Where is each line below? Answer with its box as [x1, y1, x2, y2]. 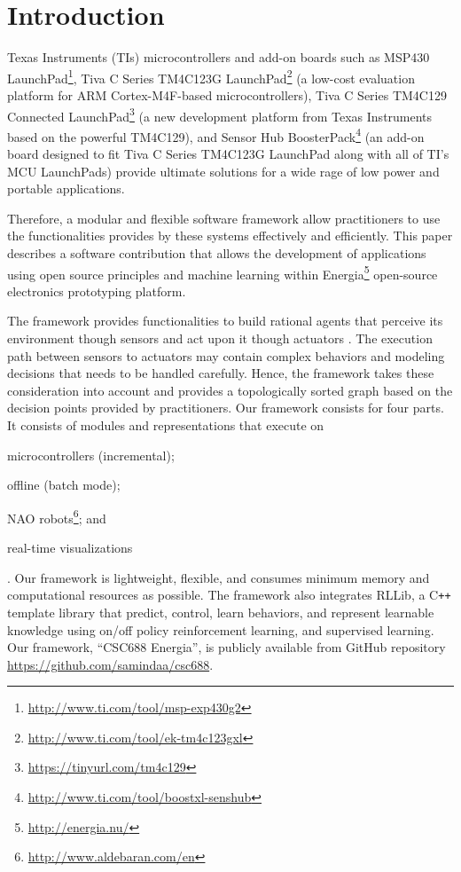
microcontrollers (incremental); [7, 445, 175, 464]
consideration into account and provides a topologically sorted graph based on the [7, 381, 453, 399]
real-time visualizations [7, 538, 133, 557]
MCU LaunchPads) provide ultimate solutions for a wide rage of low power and [7, 161, 440, 180]
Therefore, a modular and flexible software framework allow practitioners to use [7, 208, 441, 227]
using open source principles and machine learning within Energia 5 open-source [7, 262, 438, 283]
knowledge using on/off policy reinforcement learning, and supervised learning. [7, 620, 434, 639]
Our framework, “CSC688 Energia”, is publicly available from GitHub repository [7, 638, 446, 656]
